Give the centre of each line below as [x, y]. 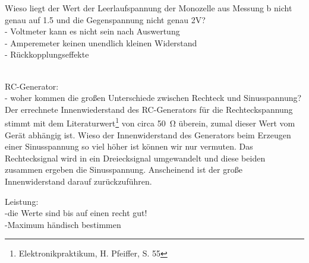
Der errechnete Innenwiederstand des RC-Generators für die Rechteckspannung [149, 109]
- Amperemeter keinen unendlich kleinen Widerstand [101, 42]
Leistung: [22, 201]
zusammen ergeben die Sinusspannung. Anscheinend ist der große [124, 169]
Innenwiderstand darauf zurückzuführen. [78, 181]
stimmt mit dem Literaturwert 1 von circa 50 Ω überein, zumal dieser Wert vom [150, 122]
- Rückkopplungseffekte [47, 54]
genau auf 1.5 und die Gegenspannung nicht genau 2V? [105, 19]
